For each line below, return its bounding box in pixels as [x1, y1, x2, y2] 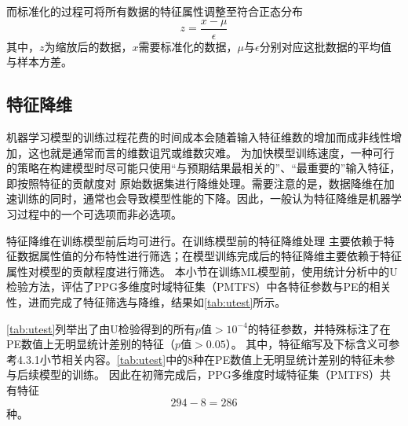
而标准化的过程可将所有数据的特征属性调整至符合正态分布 [6, 3, 303, 19]
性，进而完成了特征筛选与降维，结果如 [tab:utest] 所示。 [6, 293, 286, 310]
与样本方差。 [6, 53, 72, 70]
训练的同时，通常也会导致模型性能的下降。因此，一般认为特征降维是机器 [16, 190, 391, 207]
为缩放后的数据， [44, 38, 133, 54]
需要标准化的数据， [138, 38, 238, 54]
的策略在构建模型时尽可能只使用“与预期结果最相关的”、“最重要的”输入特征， [6, 160, 401, 176]
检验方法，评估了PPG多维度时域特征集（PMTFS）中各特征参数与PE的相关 [6, 278, 392, 295]
